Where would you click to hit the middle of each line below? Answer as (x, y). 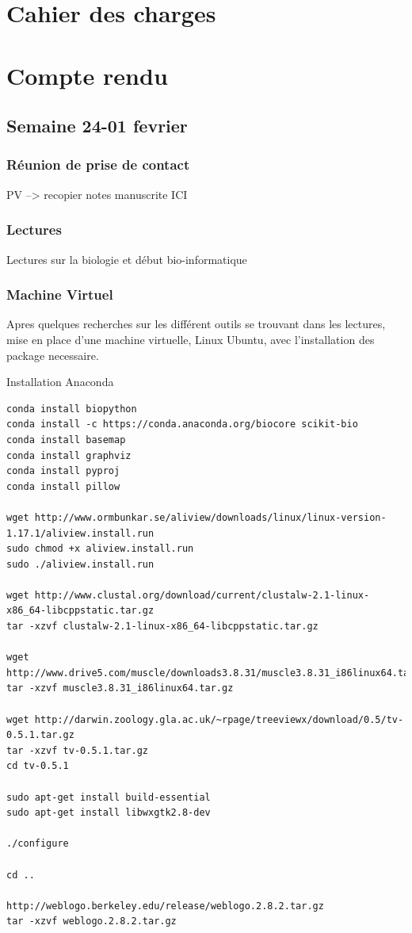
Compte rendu (87, 75)
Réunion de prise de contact (98, 164)
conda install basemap (66, 440)
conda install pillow (63, 486)
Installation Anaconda (60, 382)
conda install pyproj (63, 471)
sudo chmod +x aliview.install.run (100, 549)
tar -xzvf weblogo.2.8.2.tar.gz (92, 922)
